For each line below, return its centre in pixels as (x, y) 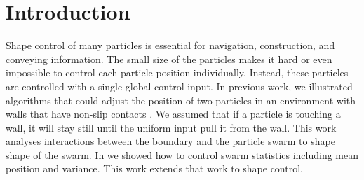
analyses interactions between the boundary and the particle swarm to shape (170, 141)
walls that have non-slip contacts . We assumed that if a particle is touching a (173, 114)
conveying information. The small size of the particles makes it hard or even (169, 58)
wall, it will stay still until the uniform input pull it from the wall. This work (171, 127)
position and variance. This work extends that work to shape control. (154, 168)
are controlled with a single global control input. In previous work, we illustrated (179, 86)
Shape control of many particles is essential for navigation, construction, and (170, 45)
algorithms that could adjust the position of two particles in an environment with (181, 100)
